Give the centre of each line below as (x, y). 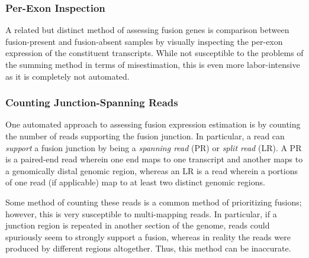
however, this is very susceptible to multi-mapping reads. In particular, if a (141, 213)
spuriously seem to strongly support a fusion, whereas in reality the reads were (148, 236)
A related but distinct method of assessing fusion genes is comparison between (147, 30)
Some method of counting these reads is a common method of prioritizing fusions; (154, 202)
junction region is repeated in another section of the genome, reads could (138, 225)
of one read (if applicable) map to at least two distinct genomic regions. (135, 182)
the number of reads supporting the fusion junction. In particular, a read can (145, 136)
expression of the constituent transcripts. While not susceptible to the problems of (154, 53)
